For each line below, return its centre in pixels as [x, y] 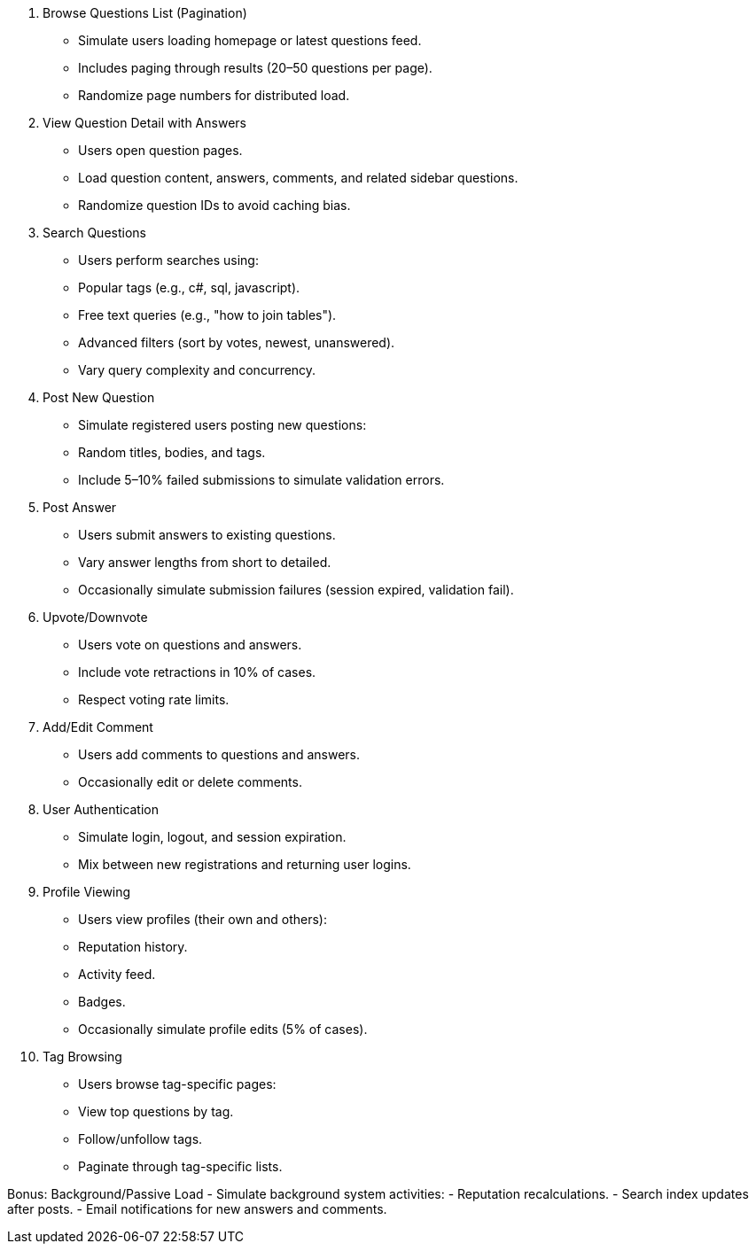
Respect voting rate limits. [154, 699]
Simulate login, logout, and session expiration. [212, 837]
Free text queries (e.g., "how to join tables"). [207, 315]
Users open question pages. [160, 150]
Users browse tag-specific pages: [177, 1084]
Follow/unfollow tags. [140, 1139]
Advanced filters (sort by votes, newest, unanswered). [237, 342]
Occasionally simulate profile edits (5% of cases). [223, 1029]
